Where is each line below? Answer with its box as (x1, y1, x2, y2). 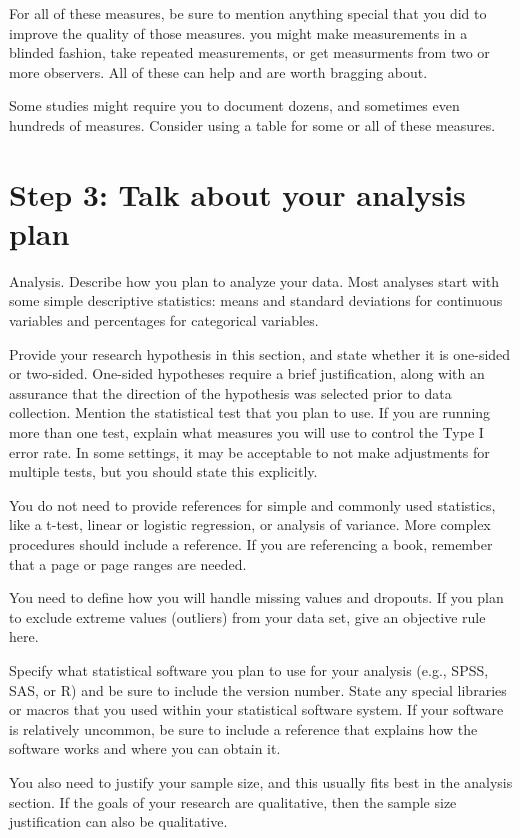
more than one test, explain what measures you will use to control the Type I (9, 422, 484, 443)
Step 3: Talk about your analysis (9, 173, 466, 214)
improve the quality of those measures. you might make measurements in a (9, 22, 468, 43)
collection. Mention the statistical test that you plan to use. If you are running (9, 402, 491, 423)
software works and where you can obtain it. (9, 738, 281, 759)
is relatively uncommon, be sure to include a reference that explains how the (9, 718, 478, 739)
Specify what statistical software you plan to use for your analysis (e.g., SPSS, (9, 659, 489, 680)
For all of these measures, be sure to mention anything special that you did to (9, 3, 487, 23)
